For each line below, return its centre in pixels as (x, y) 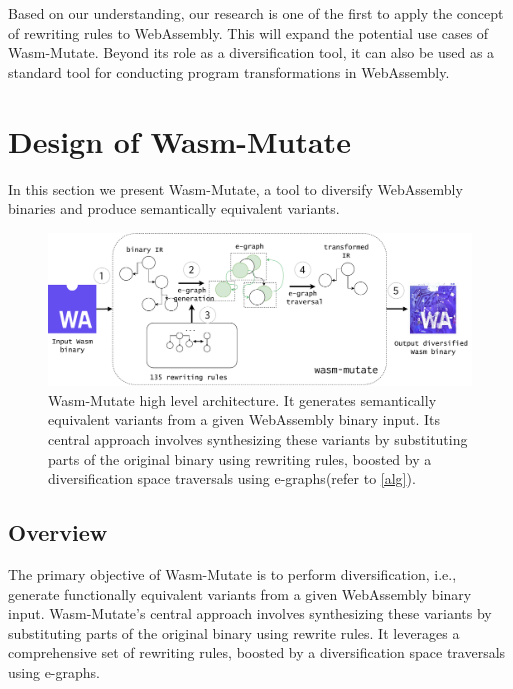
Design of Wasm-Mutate (179, 140)
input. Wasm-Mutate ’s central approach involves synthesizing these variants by (250, 613)
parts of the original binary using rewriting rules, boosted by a (240, 458)
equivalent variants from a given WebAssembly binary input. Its (244, 419)
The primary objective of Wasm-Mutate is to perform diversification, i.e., (232, 574)
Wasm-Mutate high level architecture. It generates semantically (242, 399)
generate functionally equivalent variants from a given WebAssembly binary (240, 593)
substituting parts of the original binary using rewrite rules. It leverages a (234, 632)
